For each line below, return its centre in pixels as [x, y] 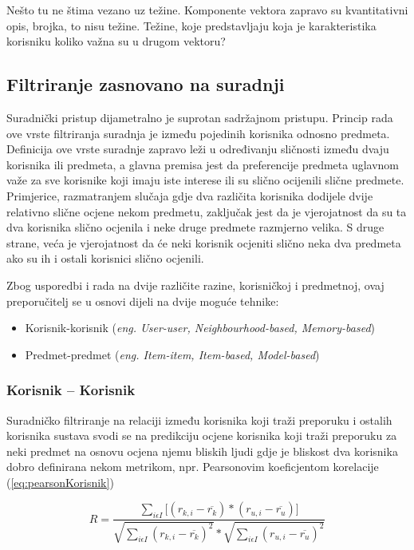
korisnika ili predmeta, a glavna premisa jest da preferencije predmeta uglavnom [203, 164]
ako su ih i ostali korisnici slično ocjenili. [105, 258]
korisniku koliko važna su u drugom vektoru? [116, 41]
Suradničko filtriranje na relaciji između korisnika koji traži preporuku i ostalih [199, 419]
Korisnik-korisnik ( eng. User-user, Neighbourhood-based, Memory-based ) [200, 328]
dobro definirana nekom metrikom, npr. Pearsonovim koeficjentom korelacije [193, 467]
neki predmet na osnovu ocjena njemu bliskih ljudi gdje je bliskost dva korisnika [202, 451]
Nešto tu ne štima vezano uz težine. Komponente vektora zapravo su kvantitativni [207, 10]
